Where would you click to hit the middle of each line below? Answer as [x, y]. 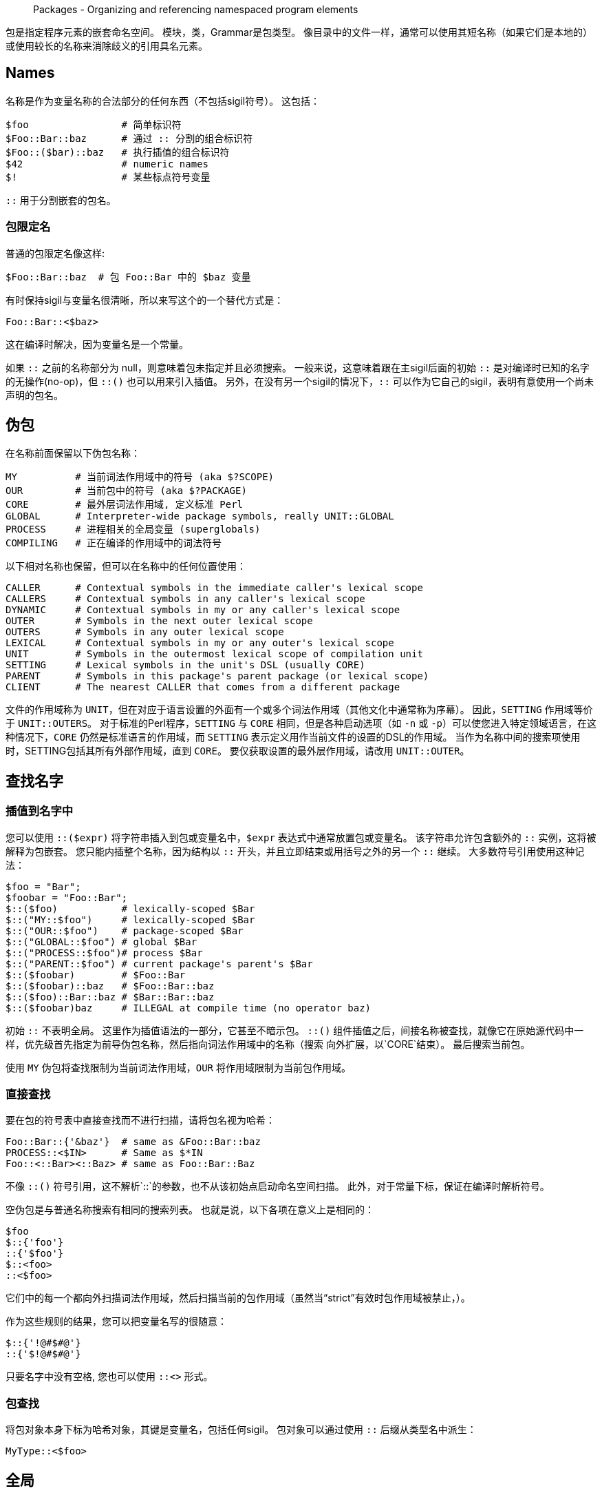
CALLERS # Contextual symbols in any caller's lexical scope [185, 599]
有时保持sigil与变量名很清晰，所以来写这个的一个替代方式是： [145, 300]
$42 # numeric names [107, 164]
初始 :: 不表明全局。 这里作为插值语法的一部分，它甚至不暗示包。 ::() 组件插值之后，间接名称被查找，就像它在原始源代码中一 [295, 1030]
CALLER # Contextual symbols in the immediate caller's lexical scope [214, 588]
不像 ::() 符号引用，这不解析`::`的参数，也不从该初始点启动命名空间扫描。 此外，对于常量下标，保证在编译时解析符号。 [278, 1186]
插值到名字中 [40, 811]
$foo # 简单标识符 [94, 124]
